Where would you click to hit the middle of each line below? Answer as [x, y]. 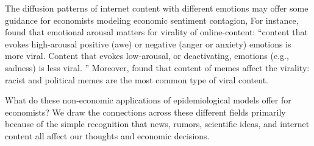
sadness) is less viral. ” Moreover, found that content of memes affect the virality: [157, 67]
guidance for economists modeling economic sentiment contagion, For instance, [152, 20]
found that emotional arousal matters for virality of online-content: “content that [156, 32]
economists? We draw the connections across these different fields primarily [145, 112]
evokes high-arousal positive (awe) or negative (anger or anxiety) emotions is [148, 43]
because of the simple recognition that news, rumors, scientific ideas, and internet [157, 124]
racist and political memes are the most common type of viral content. [137, 79]
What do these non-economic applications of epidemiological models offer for [148, 100]
